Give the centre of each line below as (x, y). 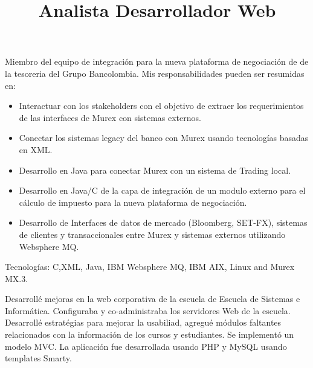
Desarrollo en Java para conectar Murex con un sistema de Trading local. (155, 170)
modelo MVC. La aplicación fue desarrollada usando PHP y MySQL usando (146, 346)
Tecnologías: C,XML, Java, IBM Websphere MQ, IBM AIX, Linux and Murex (150, 267)
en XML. (36, 149)
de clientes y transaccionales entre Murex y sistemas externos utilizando (152, 234)
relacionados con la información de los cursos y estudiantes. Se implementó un (150, 334)
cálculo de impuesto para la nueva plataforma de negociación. (133, 202)
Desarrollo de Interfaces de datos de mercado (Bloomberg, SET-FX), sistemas (163, 222)
